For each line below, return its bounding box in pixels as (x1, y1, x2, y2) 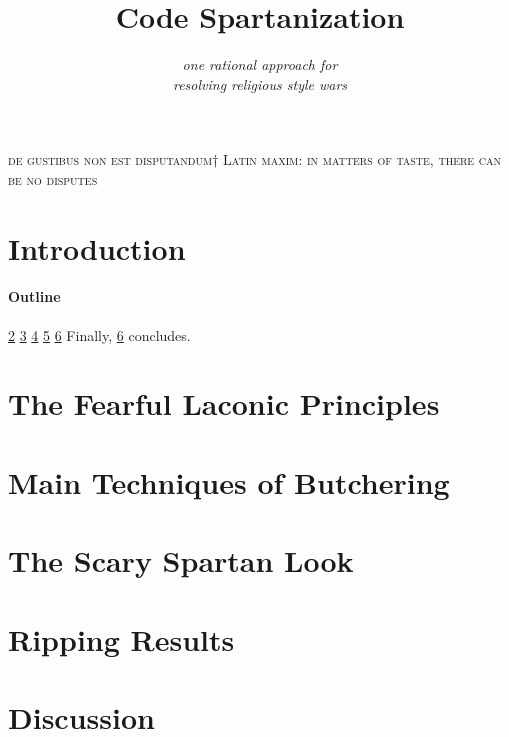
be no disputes (8, 168, 98, 189)
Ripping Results (8, 618, 235, 659)
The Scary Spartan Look (8, 540, 354, 581)
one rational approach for (182, 54, 338, 75)
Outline (8, 286, 61, 307)
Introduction (8, 227, 186, 268)
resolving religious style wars (172, 73, 348, 94)
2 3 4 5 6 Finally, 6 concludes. (8, 324, 191, 345)
